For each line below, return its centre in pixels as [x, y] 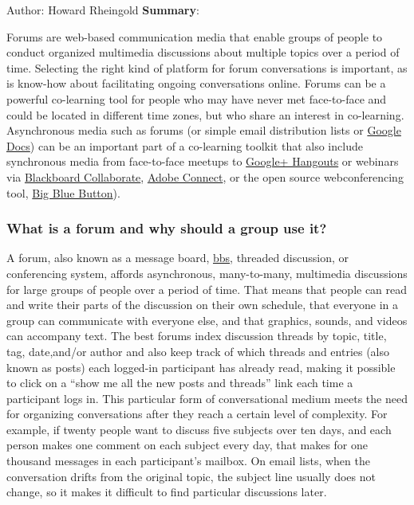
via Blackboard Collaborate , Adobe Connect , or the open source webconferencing [205, 176]
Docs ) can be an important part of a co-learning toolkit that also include [185, 145]
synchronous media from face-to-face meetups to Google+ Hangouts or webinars [203, 161]
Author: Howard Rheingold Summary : [103, 10]
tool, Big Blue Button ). [63, 192]
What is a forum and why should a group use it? [167, 228]
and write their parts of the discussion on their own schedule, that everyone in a [202, 305]
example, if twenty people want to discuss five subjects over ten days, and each [199, 429]
